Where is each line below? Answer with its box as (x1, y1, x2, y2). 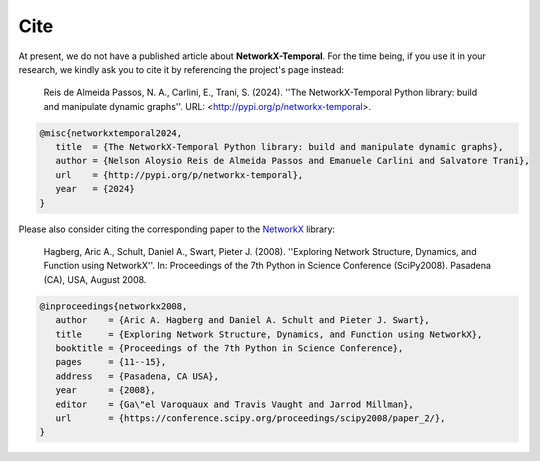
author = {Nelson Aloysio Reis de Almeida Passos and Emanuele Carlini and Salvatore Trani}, (55, 155, 530, 167)
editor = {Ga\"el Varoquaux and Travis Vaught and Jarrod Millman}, (55, 398, 415, 410)
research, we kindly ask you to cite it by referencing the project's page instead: (18, 63, 345, 75)
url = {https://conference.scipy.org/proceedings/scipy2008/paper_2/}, (55, 412, 446, 424)
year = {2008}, (55, 385, 157, 396)
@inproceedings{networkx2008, (39, 300, 188, 312)
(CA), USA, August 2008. (43, 273, 147, 285)
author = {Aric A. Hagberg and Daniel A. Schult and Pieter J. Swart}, (55, 315, 430, 326)
